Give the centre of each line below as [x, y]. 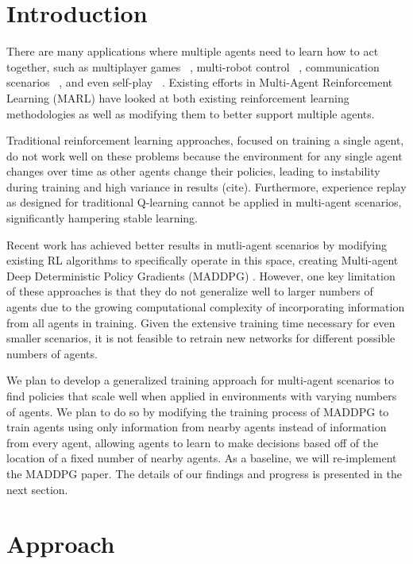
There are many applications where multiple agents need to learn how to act [193, 51]
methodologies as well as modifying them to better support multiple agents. [191, 113]
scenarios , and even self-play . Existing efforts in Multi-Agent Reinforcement [200, 82]
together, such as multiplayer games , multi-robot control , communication [193, 66]
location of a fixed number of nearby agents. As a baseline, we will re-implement [202, 458]
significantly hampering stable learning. [102, 218]
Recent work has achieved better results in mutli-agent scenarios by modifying [197, 244]
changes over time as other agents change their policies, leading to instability [193, 171]
